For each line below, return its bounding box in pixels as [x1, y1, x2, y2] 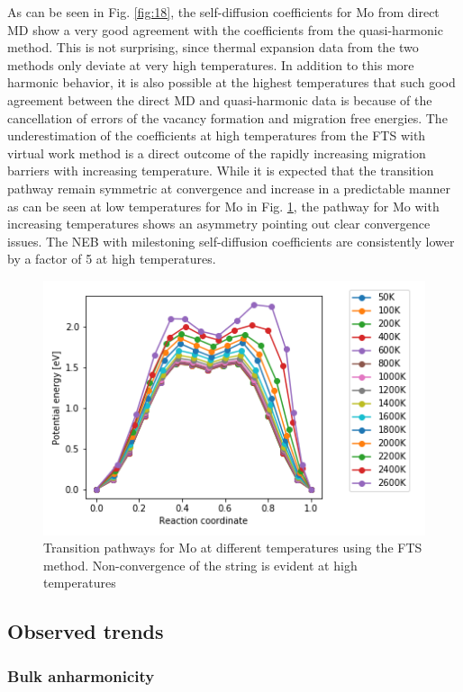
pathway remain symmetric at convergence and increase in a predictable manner [7, 178, 450, 197]
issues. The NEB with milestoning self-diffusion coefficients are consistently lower [7, 231, 455, 250]
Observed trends [7, 617, 164, 645]
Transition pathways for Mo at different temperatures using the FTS [43, 538, 422, 557]
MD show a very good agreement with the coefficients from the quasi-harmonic [7, 20, 443, 39]
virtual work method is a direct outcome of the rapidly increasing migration [7, 143, 426, 162]
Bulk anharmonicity [7, 664, 155, 687]
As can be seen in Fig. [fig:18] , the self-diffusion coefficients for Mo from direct [7, 3, 440, 21]
